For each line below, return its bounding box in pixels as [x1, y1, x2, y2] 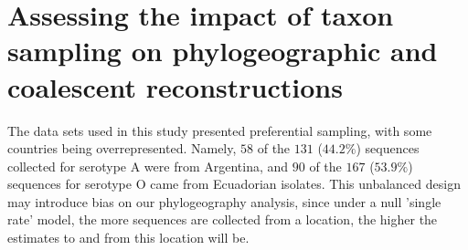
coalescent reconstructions [7, 68, 343, 105]
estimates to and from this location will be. [7, 228, 250, 247]
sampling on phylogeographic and [7, 32, 438, 69]
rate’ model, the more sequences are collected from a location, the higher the [7, 210, 438, 229]
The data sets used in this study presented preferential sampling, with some [7, 120, 432, 140]
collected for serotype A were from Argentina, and [7, 156, 289, 175]
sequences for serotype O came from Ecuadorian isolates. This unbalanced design [7, 174, 461, 193]
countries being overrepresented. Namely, [7, 139, 237, 158]
